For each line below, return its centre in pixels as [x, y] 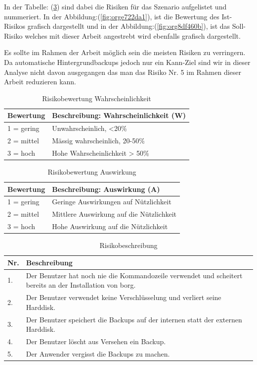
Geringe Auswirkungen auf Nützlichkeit [112, 202]
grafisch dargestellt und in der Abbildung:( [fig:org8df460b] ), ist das [129, 26]
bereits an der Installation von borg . [81, 285]
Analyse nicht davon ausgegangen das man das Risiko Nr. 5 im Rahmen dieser [123, 72]
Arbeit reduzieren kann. [40, 82]
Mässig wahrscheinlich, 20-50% [98, 141]
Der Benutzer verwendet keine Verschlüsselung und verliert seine [124, 297]
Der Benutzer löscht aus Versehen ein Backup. [96, 341]
